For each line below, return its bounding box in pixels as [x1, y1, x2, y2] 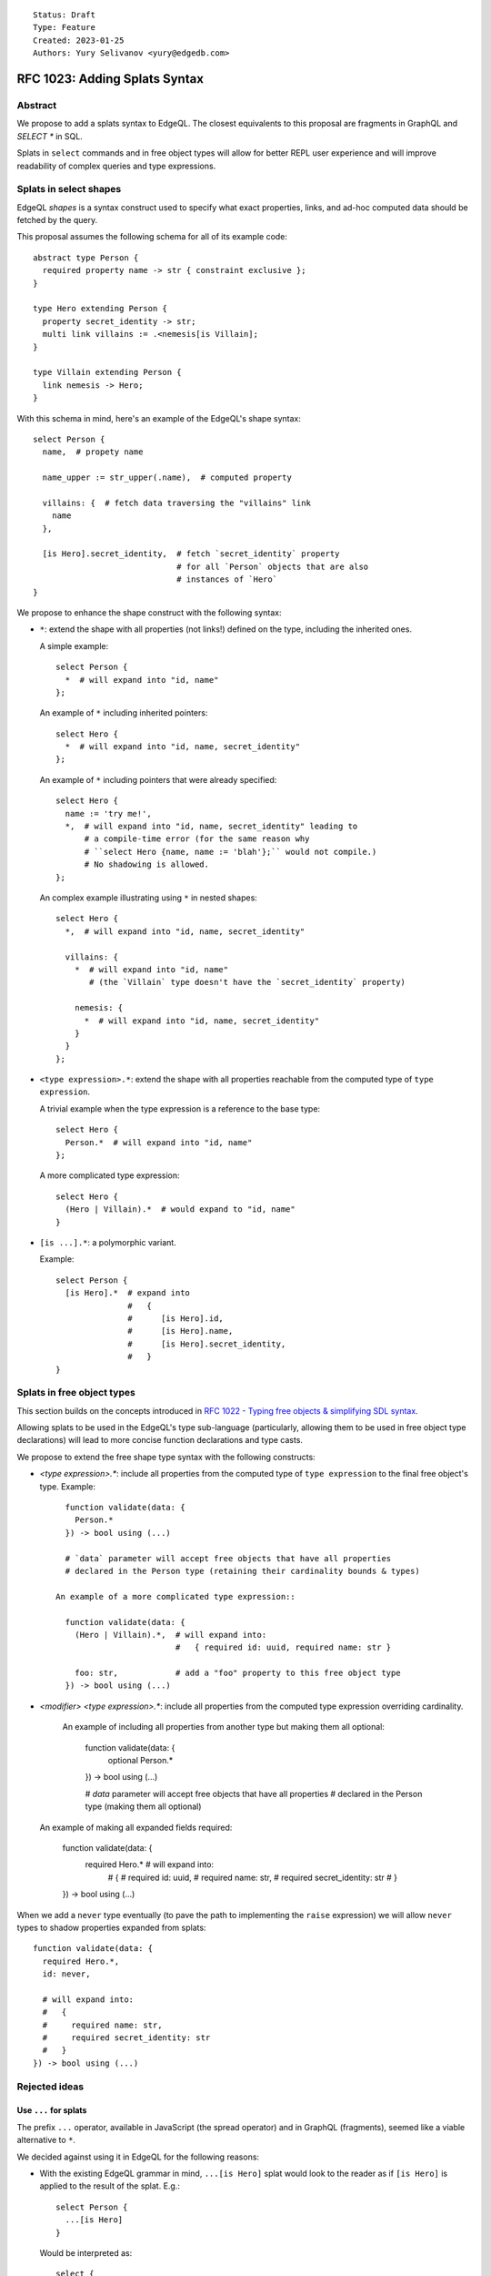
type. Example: [39, 1480, 95, 1492]
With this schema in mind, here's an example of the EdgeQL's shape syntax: [16, 412, 302, 423]
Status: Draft [33, 10, 95, 20]
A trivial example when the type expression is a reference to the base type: [39, 1102, 321, 1114]
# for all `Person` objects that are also [175, 561, 369, 572]
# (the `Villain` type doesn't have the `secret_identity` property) [89, 977, 406, 988]
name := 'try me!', [65, 808, 152, 818]
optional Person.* [107, 1755, 174, 1766]
